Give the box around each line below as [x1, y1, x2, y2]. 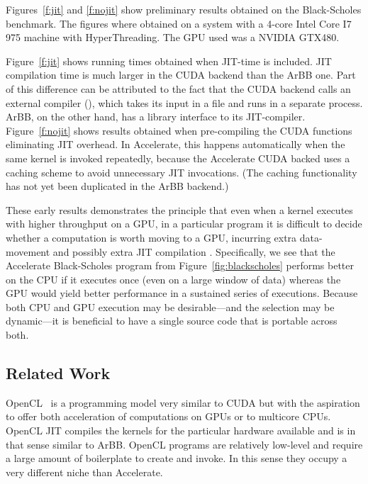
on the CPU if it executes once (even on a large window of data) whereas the [6, 271, 341, 286]
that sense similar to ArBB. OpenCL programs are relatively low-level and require [6, 437, 363, 451]
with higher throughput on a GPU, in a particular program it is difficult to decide [6, 216, 362, 231]
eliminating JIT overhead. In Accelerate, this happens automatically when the [6, 137, 345, 152]
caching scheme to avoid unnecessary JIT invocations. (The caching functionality [6, 164, 357, 179]
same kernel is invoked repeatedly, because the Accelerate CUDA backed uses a [6, 150, 350, 165]
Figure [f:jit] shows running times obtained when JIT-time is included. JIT [6, 53, 332, 68]
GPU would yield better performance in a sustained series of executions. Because [6, 286, 358, 300]
